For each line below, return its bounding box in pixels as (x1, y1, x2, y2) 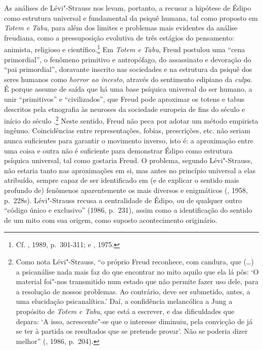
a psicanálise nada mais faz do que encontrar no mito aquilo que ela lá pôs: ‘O (16, 266, 259, 277)
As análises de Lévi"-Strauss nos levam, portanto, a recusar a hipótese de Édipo (4, 3, 251, 13)
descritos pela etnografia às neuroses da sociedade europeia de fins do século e (4, 103, 245, 114)
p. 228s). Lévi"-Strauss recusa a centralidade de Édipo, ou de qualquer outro (4, 195, 242, 205)
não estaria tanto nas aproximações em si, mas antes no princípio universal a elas (4, 165, 256, 175)
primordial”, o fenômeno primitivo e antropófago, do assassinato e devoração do (4, 54, 251, 64)
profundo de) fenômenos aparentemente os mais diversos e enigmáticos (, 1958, (4, 185, 248, 195)
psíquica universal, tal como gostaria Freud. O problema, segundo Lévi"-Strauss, (4, 155, 252, 166)
